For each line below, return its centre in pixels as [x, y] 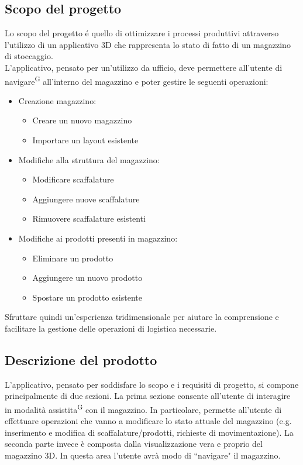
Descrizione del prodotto [81, 359]
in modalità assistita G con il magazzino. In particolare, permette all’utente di [143, 408]
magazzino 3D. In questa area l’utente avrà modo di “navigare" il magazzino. [143, 455]
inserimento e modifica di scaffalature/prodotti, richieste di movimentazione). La [149, 432]
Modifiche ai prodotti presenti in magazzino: [98, 238]
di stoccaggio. [29, 56]
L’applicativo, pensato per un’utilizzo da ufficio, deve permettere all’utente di [144, 67]
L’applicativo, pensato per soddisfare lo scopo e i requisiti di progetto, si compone [152, 384]
